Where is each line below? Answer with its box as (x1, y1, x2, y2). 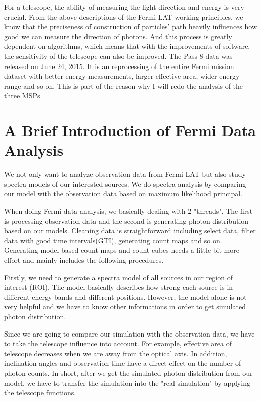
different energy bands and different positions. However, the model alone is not (4, 291, 247, 302)
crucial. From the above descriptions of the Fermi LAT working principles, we (4, 11, 243, 22)
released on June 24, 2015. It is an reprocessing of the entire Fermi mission (4, 60, 234, 71)
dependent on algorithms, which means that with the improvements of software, (4, 41, 250, 51)
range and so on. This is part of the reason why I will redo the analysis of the (4, 80, 243, 91)
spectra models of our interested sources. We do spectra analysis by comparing (4, 178, 246, 189)
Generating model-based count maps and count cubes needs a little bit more (4, 245, 239, 255)
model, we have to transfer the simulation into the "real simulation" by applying (4, 377, 250, 388)
